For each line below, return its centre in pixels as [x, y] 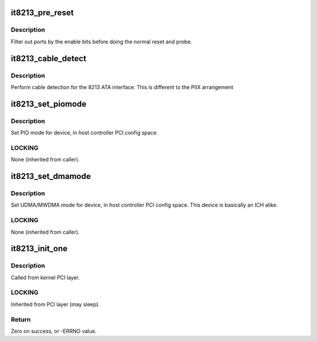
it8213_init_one [39, 249]
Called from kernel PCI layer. [45, 277]
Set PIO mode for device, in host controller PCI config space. [85, 133]
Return [21, 319]
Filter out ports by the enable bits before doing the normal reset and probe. [102, 42]
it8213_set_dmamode [51, 176]
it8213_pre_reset [42, 13]
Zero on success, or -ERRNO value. [54, 331]
